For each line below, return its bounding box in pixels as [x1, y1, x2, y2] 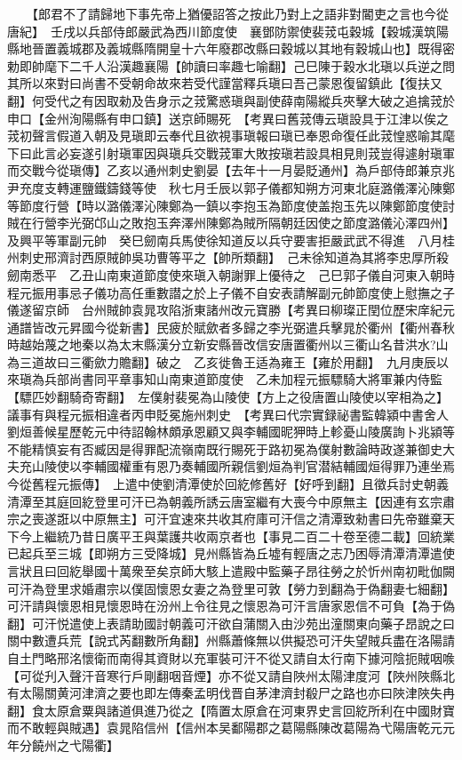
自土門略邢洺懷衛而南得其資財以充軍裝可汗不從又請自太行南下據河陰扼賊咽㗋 [7, 648, 455, 667]
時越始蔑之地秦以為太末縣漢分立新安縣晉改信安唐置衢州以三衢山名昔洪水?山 [7, 335, 449, 354]
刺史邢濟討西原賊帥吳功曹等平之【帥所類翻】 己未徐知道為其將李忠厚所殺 [19, 248, 449, 267]
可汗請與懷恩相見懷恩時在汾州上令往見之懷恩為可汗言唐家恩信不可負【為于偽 [7, 596, 455, 615]
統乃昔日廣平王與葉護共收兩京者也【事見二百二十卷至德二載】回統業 [56, 526, 455, 545]
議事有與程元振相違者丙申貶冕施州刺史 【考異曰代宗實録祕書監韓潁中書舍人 [7, 404, 449, 423]
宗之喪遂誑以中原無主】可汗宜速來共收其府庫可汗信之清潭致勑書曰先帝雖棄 [7, 509, 442, 528]
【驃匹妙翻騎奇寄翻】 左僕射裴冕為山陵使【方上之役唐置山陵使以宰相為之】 [7, 388, 449, 406]
